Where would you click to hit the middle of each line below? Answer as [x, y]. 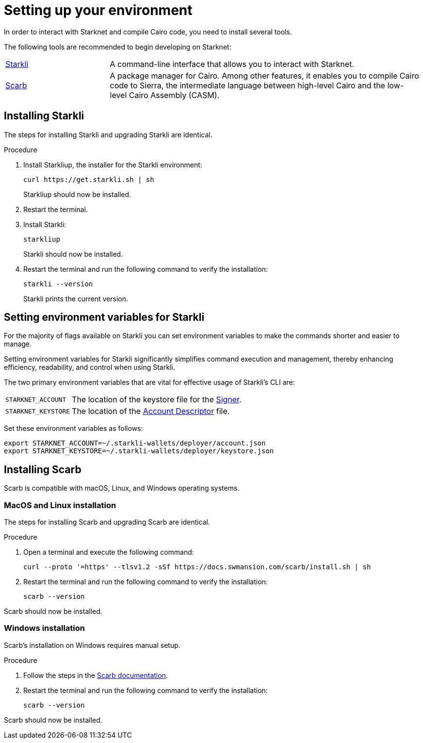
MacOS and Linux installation [60, 505]
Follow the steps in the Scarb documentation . [96, 675]
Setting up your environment [98, 10]
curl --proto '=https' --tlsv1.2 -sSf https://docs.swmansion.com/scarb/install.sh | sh [197, 567]
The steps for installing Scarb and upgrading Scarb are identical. [107, 522]
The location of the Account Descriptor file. [151, 411]
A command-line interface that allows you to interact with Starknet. [232, 64]
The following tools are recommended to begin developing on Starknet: [118, 47]
